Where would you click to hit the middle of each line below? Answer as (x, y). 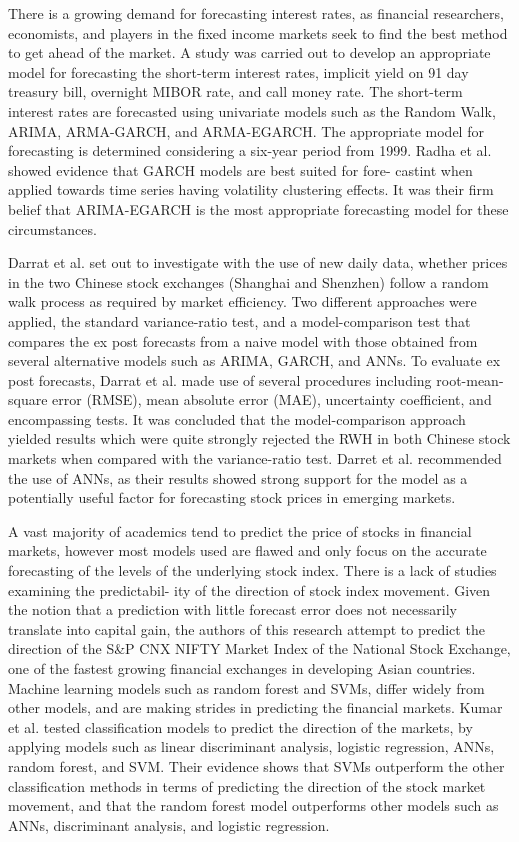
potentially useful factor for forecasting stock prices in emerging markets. (232, 497)
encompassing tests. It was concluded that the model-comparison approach (237, 418)
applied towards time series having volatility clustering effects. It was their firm (251, 189)
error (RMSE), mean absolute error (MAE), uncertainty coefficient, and (272, 399)
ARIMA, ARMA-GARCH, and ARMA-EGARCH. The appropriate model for (246, 130)
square (28, 399)
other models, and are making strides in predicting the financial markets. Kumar (255, 707)
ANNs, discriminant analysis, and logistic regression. (169, 824)
